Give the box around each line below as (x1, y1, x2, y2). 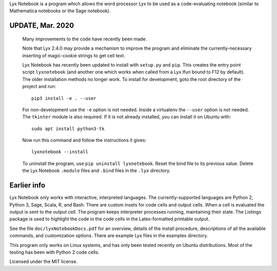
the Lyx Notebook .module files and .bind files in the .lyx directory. (22, 168, 171, 174)
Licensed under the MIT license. (9, 259, 78, 265)
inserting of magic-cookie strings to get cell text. (22, 52, 126, 58)
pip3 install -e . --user (31, 95, 97, 101)
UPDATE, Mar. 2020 (9, 21, 74, 30)
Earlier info (9, 181, 46, 190)
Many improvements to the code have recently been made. (22, 36, 147, 42)
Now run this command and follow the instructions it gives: (22, 137, 147, 143)
